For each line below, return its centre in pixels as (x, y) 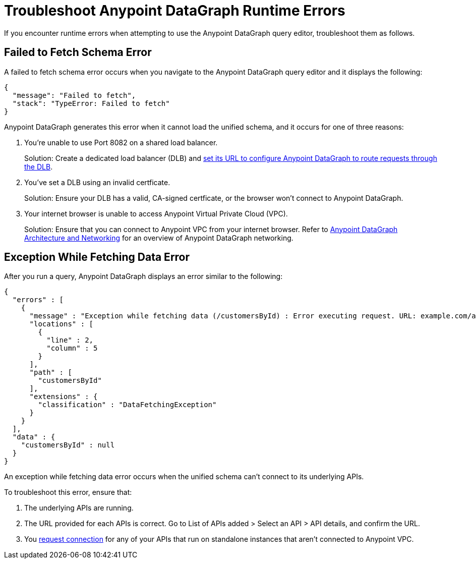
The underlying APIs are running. (79, 508)
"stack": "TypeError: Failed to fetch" (91, 103)
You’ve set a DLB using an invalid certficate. (97, 182)
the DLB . (39, 166)
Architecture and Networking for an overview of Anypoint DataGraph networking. (159, 238)
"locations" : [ (62, 324)
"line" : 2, (70, 340)
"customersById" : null (68, 445)
